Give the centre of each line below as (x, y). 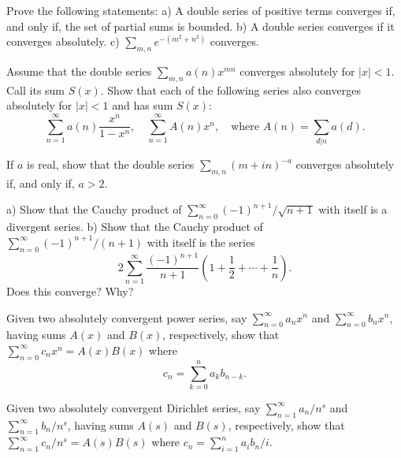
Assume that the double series (79, 71)
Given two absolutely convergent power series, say (127, 317)
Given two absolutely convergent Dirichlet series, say (134, 407)
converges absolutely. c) (63, 41)
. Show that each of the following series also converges (230, 89)
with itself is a (353, 209)
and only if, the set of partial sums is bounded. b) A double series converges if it (200, 26)
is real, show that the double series (111, 164)
